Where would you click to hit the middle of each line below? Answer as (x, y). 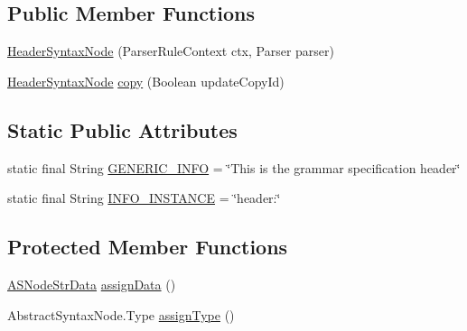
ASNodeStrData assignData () (92, 284)
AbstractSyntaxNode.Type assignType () (121, 314)
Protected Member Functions (148, 247)
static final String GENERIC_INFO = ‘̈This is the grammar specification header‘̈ (234, 167)
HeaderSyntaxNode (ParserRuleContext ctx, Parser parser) (171, 51)
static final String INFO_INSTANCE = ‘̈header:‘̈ (144, 198)
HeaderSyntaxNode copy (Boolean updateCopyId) (146, 81)
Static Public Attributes (122, 129)
